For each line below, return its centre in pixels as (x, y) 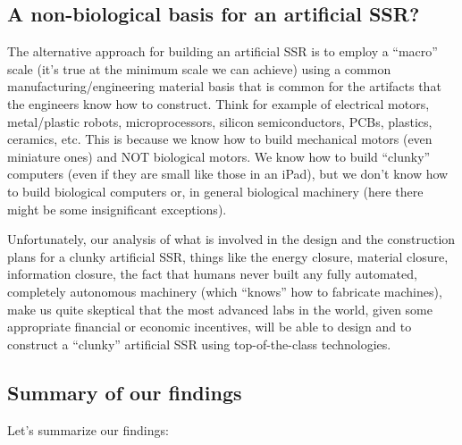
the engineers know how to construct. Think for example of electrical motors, (218, 103)
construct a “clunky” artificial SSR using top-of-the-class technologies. (199, 344)
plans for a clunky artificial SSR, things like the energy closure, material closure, (228, 256)
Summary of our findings (125, 392)
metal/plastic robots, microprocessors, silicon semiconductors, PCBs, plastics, (220, 121)
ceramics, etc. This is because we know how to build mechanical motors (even (220, 139)
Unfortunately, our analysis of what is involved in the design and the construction (231, 239)
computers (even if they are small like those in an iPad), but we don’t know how (228, 174)
